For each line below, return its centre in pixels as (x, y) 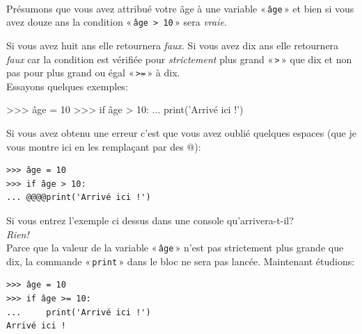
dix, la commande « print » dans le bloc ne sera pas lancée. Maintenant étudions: (181, 261)
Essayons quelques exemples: (67, 86)
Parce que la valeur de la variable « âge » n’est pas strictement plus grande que (175, 248)
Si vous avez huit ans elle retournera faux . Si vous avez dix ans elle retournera (173, 45)
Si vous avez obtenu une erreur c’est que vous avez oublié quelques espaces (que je (181, 133)
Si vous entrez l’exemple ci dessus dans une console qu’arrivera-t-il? (150, 220)
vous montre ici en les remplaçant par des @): (104, 146)
